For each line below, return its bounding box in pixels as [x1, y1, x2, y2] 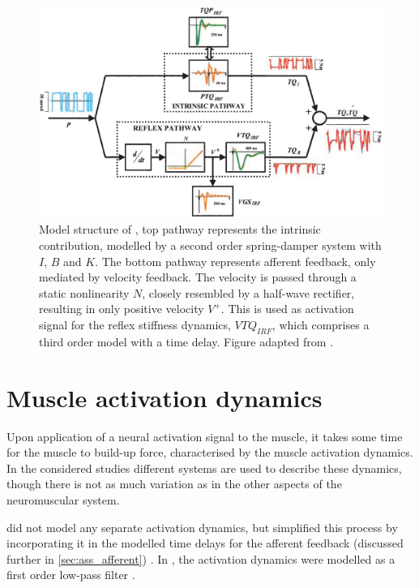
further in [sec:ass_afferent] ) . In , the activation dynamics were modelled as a [6, 550, 395, 567]
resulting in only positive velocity [39, 300, 204, 317]
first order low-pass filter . [6, 566, 135, 583]
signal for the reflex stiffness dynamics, [39, 316, 231, 333]
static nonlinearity [39, 284, 130, 301]
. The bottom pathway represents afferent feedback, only [95, 252, 376, 269]
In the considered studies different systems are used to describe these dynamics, [6, 459, 402, 476]
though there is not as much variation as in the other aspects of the [6, 475, 342, 492]
